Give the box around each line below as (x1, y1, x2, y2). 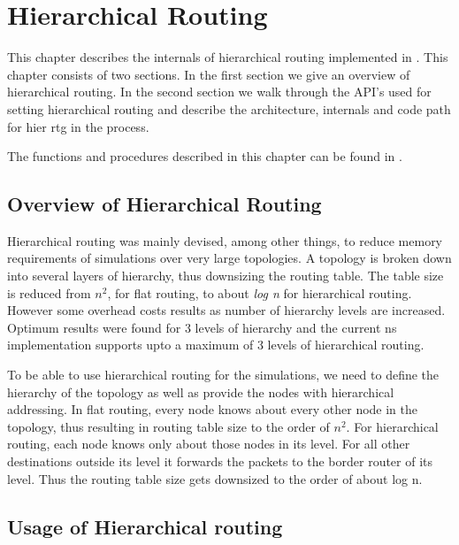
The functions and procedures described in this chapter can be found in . (7, 147, 402, 165)
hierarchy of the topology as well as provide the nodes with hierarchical (7, 382, 394, 401)
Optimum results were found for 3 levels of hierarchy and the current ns (7, 318, 397, 336)
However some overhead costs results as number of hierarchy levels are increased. (7, 301, 446, 319)
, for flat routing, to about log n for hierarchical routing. (107, 283, 412, 302)
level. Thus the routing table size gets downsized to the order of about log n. (7, 469, 423, 487)
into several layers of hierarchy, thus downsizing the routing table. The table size (7, 266, 444, 285)
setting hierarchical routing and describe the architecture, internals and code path (7, 99, 451, 118)
